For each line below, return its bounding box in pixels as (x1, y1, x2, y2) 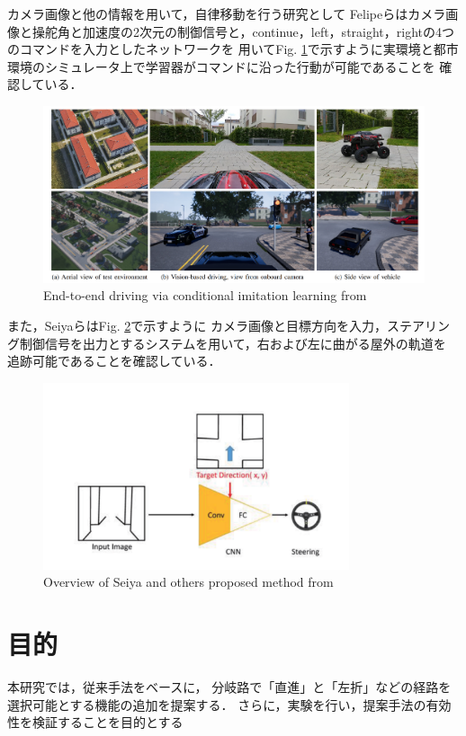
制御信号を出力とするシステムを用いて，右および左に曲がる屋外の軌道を (19, 333, 446, 352)
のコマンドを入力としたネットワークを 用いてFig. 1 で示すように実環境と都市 (7, 40, 459, 58)
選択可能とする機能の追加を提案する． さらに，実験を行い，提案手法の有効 (7, 695, 452, 714)
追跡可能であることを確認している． (7, 351, 221, 370)
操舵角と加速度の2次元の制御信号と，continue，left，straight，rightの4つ (31, 22, 455, 40)
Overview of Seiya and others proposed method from (43, 572, 334, 591)
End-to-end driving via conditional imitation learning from (43, 286, 367, 305)
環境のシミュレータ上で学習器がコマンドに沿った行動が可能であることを (7, 57, 435, 75)
